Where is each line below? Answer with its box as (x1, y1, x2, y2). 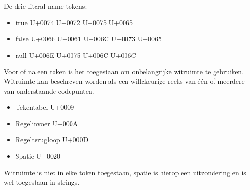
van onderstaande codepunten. (4, 85, 94, 95)
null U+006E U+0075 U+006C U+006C (15, 50, 136, 60)
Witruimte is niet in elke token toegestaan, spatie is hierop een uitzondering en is (4, 167, 246, 177)
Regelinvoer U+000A (15, 118, 78, 128)
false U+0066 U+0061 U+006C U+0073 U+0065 (15, 34, 162, 44)
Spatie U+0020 (15, 151, 60, 161)
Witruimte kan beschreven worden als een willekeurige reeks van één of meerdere (4, 76, 245, 86)
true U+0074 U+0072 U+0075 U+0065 (15, 17, 133, 27)
